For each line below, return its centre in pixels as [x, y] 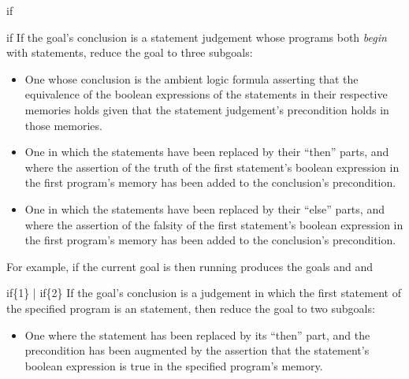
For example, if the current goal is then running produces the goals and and [190, 266]
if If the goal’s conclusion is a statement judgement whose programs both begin [197, 37]
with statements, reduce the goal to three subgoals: [130, 52]
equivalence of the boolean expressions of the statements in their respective [206, 94]
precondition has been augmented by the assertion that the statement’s [197, 350]
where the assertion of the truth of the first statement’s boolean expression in [212, 167]
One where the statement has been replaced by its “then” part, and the [197, 334]
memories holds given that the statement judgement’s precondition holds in [207, 109]
